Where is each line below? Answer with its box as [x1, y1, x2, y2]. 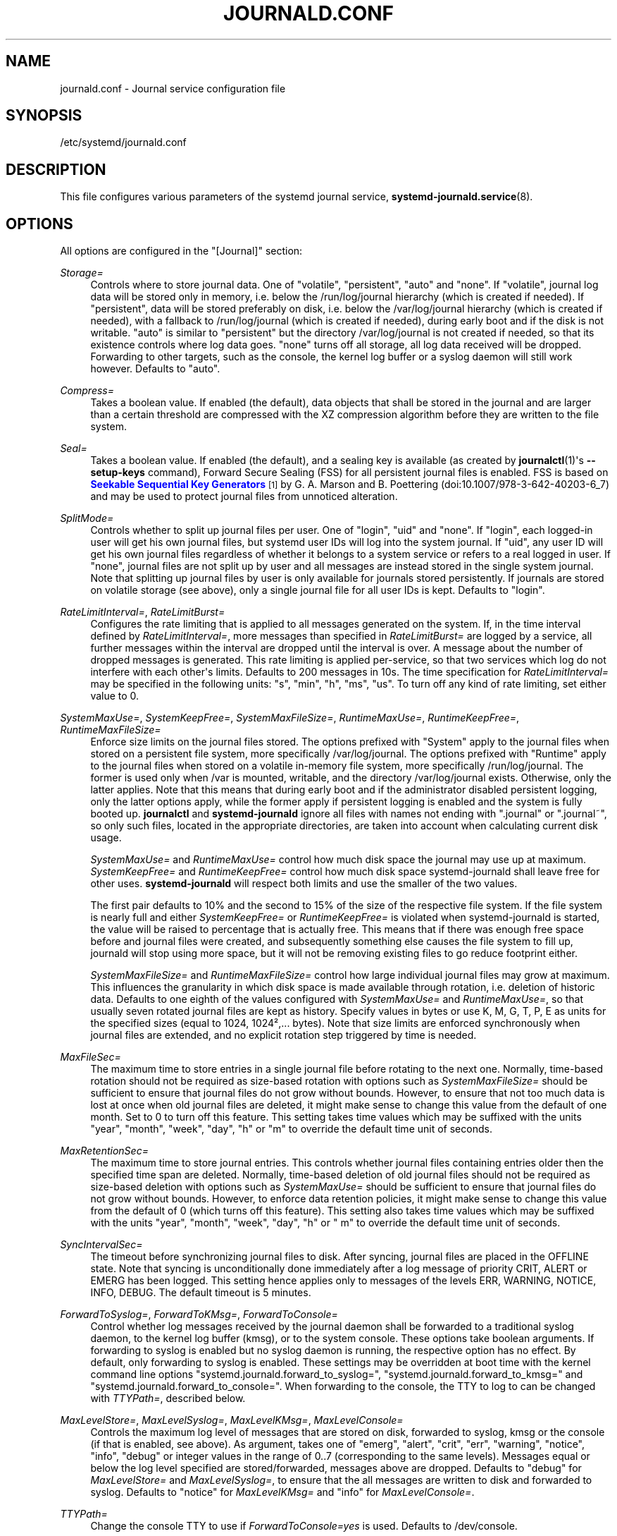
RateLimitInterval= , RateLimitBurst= [60, 606, 225, 618]
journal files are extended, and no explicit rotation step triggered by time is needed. [90, 1029, 477, 1042]
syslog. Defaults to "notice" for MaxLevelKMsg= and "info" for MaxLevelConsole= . [90, 1486, 475, 1499]
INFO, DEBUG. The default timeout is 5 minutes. [90, 1286, 311, 1299]
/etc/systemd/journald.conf [60, 136, 187, 149]
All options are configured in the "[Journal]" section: [60, 245, 303, 257]
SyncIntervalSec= [60, 1238, 143, 1251]
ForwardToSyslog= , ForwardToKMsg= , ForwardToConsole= [60, 1308, 338, 1321]
